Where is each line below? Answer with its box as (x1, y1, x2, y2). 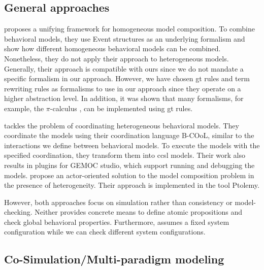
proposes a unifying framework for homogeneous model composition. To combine (4, 23, 255, 34)
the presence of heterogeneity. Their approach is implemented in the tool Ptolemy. (4, 180, 259, 190)
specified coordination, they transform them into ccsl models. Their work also (4, 150, 246, 160)
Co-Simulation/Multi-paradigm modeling (4, 251, 224, 267)
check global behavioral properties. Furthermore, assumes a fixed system (4, 216, 229, 227)
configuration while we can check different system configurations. (4, 226, 206, 237)
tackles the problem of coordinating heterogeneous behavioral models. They (4, 120, 239, 130)
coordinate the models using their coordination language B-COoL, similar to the (4, 130, 254, 141)
